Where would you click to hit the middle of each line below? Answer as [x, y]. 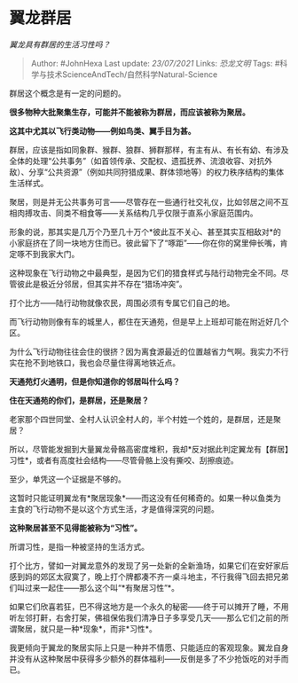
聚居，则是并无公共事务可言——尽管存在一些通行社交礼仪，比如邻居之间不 [145, 201]
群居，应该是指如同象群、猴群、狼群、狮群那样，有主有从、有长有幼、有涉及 [149, 149]
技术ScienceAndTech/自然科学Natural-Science [132, 74]
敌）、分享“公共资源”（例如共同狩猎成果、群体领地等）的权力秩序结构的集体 [147, 172]
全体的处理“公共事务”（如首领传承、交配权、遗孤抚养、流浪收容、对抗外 [141, 161]
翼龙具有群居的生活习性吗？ [60, 44]
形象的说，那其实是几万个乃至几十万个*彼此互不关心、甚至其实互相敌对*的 [145, 232]
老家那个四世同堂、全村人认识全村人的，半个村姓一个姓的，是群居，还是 [141, 419]
